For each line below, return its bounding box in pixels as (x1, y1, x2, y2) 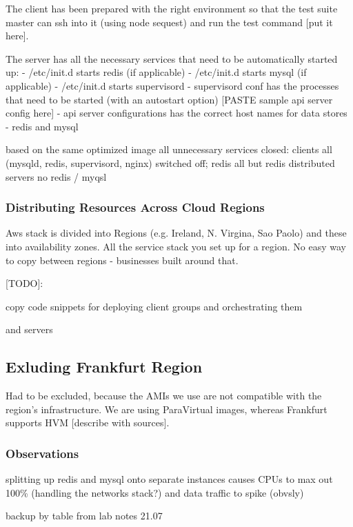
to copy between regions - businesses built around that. (6, 252, 239, 267)
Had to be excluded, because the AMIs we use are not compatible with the (6, 388, 322, 403)
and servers (6, 322, 53, 337)
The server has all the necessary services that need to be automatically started (6, 51, 338, 66)
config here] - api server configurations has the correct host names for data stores (6, 106, 347, 120)
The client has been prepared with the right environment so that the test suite (6, 1, 338, 15)
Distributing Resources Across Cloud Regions (6, 199, 265, 216)
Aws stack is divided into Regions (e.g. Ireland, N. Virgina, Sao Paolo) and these (6, 226, 347, 240)
